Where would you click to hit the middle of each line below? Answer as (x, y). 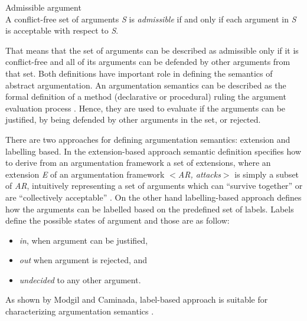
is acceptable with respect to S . (62, 30)
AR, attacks (199, 174)
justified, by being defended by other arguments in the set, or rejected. (133, 119)
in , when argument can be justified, (84, 240)
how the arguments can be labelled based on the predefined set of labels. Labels (150, 209)
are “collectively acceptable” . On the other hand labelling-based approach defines (153, 197)
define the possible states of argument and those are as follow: (117, 220)
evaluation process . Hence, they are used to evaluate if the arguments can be (146, 108)
